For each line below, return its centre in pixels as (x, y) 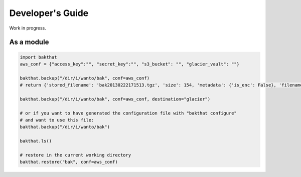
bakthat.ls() (36, 141)
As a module (29, 42)
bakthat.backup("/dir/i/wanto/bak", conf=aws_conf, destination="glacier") (115, 99)
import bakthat (38, 57)
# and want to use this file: (57, 120)
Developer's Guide (49, 13)
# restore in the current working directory (76, 155)
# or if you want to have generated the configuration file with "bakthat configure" (128, 113)
